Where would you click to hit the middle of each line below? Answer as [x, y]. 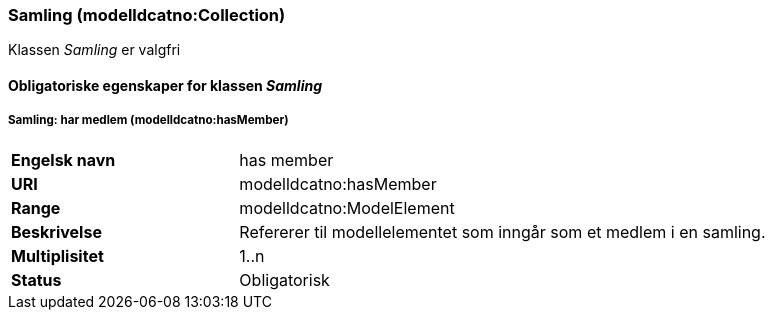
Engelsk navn [63, 159]
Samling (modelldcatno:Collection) [147, 15]
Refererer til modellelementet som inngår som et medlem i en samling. [502, 231]
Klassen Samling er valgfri [94, 50]
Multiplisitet [57, 255]
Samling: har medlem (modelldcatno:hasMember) [148, 120]
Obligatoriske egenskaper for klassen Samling [165, 85]
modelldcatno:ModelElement [347, 207]
